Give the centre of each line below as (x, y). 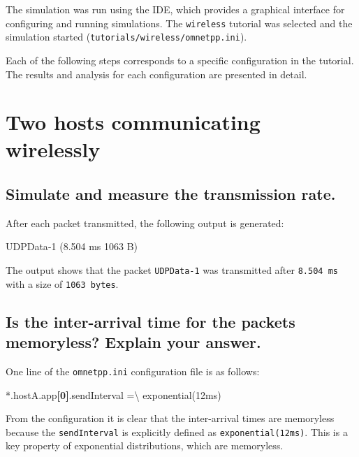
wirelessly (53, 149)
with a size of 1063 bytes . (62, 283)
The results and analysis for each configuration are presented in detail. (156, 74)
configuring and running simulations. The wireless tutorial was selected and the (179, 23)
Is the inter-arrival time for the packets (151, 321)
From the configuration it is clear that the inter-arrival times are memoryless (170, 418)
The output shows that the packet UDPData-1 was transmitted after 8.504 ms (172, 270)
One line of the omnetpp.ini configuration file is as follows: (133, 371)
